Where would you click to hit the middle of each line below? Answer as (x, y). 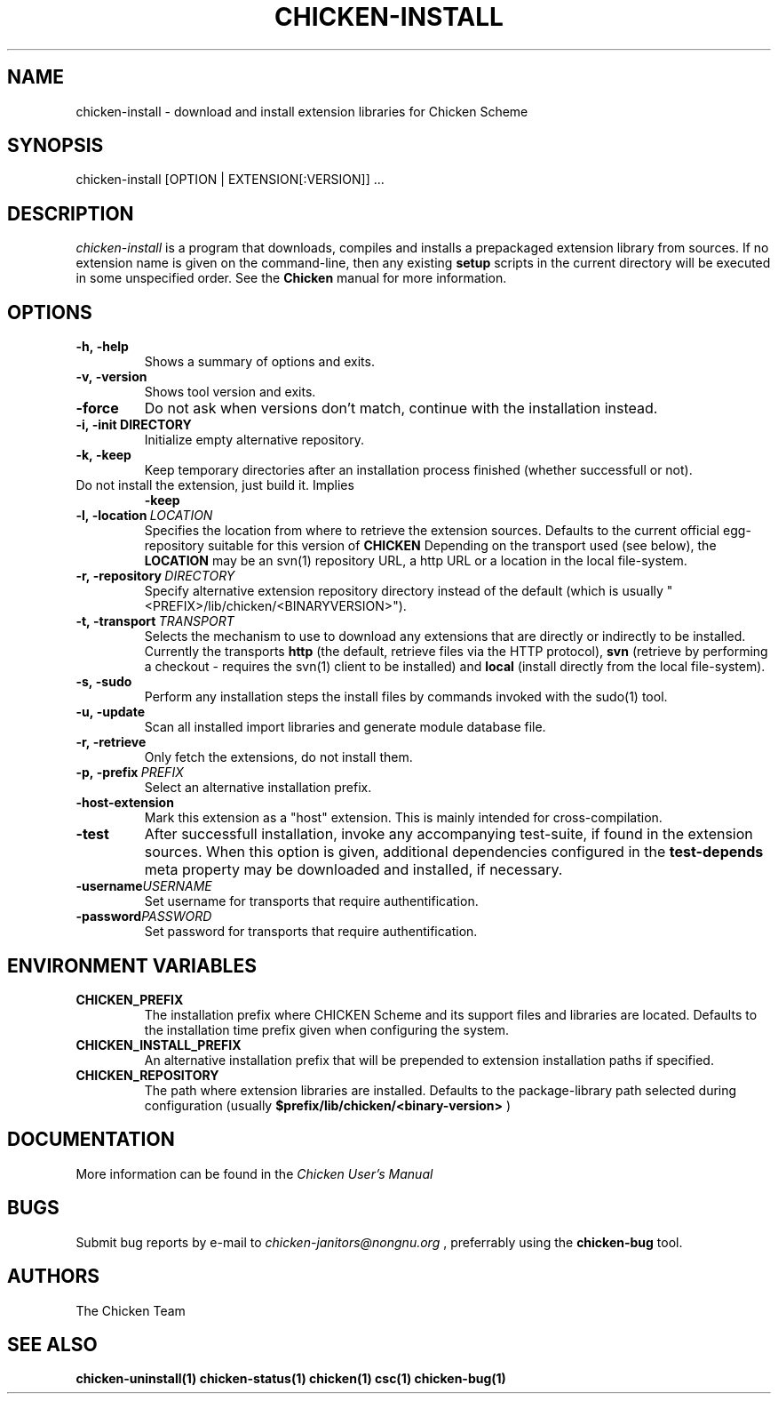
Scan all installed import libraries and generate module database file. (345, 727)
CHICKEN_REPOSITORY (147, 1075)
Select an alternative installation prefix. (258, 788)
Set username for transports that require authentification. (311, 901)
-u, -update (111, 712)
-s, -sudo (104, 682)
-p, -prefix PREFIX (130, 773)
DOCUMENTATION (91, 1140)
